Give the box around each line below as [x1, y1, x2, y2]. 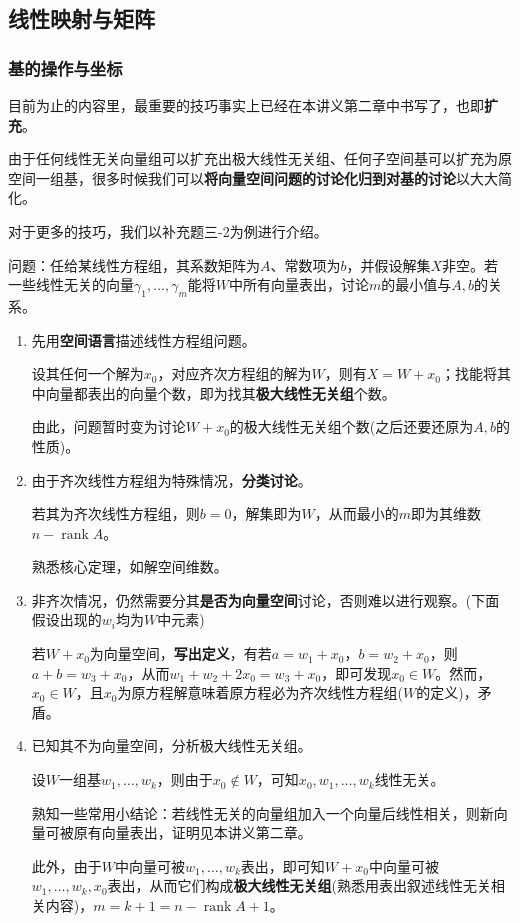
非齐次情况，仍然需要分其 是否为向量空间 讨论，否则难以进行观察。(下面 [31, 589, 500, 610]
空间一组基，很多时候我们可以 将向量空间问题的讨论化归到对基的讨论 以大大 [8, 167, 498, 188]
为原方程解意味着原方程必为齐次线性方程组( [117, 682, 403, 703]
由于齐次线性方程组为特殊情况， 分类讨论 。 [31, 469, 312, 490]
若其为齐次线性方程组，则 [31, 503, 200, 524]
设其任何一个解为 [31, 363, 144, 384]
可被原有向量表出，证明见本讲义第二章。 [45, 822, 312, 843]
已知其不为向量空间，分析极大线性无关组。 [31, 735, 312, 756]
